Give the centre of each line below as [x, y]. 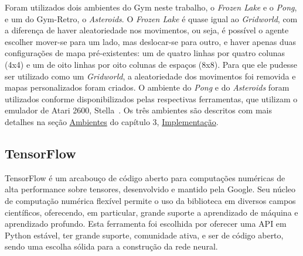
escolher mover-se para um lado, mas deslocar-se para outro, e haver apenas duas [150, 41]
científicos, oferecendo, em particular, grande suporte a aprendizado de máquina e [151, 212]
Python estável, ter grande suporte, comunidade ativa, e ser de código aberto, [144, 235]
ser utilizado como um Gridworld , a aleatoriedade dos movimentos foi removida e [150, 76]
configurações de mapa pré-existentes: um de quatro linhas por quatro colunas [145, 53]
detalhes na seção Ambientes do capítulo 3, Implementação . [112, 121]
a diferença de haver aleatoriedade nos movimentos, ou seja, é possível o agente [147, 30]
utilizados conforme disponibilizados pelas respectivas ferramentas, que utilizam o [151, 98]
